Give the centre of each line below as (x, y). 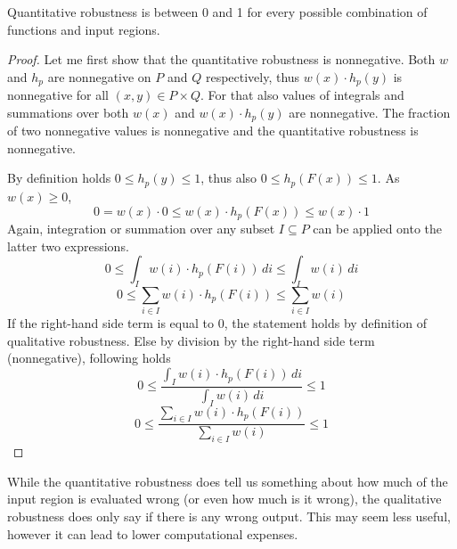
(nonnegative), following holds (89, 358)
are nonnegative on (99, 76)
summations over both (68, 112)
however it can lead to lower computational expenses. (153, 533)
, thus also (229, 178)
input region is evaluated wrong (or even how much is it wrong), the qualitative (224, 499)
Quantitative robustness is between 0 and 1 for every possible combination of (217, 12)
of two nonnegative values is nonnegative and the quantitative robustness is (213, 131)
